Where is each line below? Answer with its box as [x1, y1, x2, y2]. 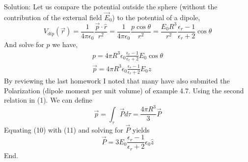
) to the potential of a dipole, [112, 12, 200, 22]
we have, [52, 39, 78, 50]
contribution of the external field [4, 12, 102, 22]
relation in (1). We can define [4, 95, 92, 105]
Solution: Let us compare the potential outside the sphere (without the [4, 1, 218, 11]
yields [132, 124, 150, 135]
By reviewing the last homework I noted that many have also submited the [4, 75, 230, 85]
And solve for [4, 39, 44, 50]
